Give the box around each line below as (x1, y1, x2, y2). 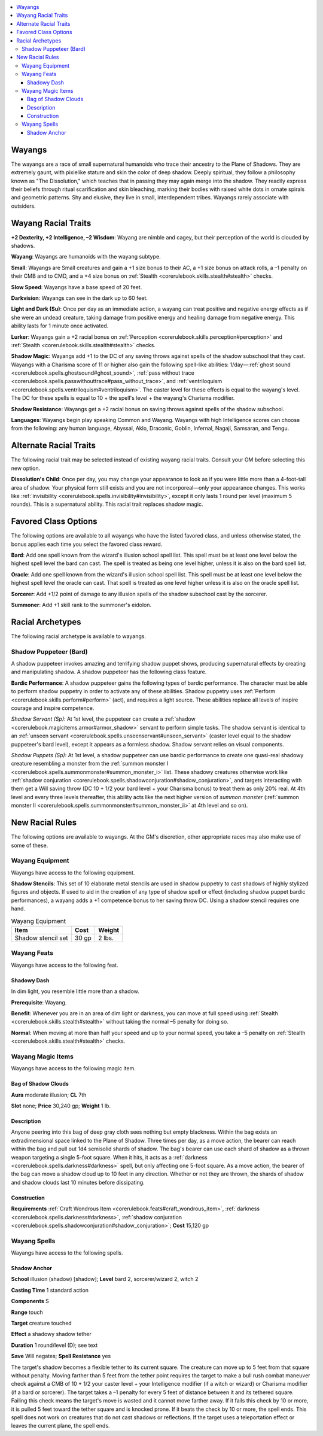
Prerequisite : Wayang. (11, 998, 67, 1006)
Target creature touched (11, 1320, 72, 1327)
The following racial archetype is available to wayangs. (11, 632, 147, 640)
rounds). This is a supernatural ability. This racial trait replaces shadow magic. (11, 500, 203, 508)
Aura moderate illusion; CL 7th (11, 1091, 87, 1098)
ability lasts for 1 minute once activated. (11, 322, 109, 329)
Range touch (11, 1309, 43, 1316)
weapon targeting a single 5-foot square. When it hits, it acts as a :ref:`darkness (11, 1153, 208, 1161)
